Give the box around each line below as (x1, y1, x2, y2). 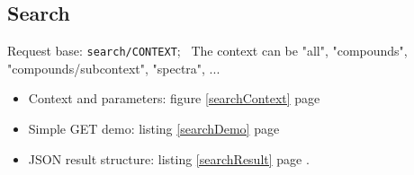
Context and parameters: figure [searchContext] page (28, 89, 320, 108)
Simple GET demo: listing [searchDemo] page (28, 119, 280, 138)
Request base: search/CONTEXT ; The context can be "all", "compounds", (7, 41, 408, 60)
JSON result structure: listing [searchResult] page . (28, 149, 310, 168)
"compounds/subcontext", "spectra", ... (7, 58, 220, 77)
